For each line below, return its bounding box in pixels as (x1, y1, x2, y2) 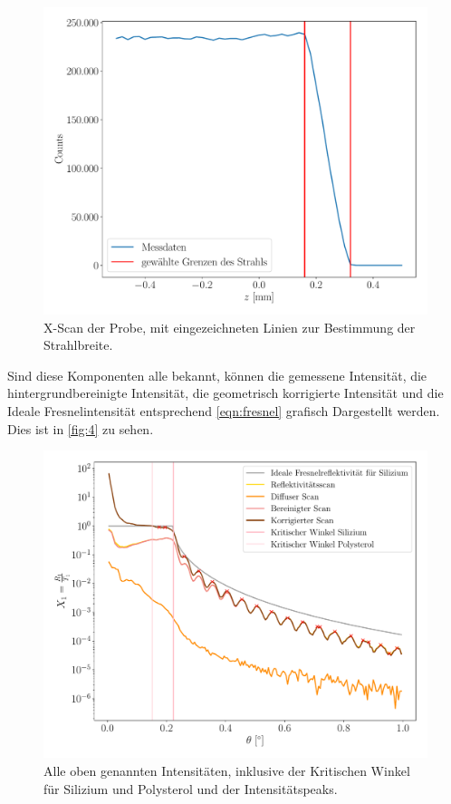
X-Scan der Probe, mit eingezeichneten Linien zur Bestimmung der (43, 317, 416, 336)
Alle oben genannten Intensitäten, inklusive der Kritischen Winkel (43, 760, 410, 780)
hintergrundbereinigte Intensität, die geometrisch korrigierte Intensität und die (7, 383, 444, 402)
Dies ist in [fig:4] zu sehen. (7, 419, 154, 438)
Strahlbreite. (43, 335, 113, 354)
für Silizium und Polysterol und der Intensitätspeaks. (43, 779, 338, 798)
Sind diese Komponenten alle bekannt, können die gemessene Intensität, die (7, 365, 427, 384)
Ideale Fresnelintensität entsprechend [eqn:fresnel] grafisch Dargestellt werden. (7, 402, 440, 421)
